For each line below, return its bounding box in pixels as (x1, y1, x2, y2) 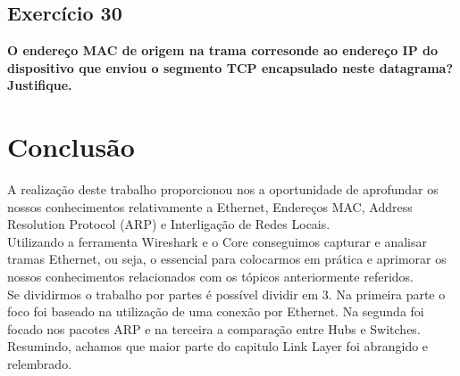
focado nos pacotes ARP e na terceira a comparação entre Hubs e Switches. (7, 319, 421, 338)
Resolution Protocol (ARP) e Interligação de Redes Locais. (7, 215, 330, 233)
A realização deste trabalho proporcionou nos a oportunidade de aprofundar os (7, 180, 439, 199)
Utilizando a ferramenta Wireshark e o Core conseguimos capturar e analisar (7, 232, 427, 250)
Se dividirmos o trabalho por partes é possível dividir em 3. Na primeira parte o (7, 284, 446, 303)
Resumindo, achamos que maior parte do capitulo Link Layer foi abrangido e (7, 337, 429, 356)
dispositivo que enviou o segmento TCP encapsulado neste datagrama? (7, 58, 454, 77)
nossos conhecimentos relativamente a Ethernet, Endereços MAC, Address (7, 197, 413, 216)
